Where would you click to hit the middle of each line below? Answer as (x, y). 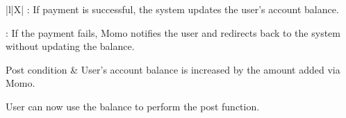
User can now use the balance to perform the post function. (133, 106)
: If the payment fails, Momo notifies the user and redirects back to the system (173, 32)
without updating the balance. (70, 46)
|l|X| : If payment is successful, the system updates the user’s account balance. (172, 9)
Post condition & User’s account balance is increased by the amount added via (173, 69)
